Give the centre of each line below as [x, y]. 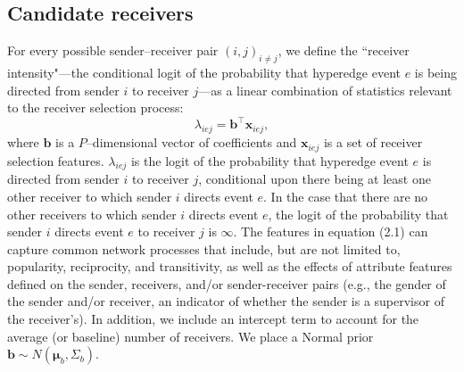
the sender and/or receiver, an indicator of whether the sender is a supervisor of [226, 301]
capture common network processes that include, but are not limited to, [204, 248]
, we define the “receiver [344, 50]
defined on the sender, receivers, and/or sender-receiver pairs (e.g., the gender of [227, 283]
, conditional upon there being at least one [315, 179]
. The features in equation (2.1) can [331, 231]
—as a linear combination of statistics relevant [325, 90]
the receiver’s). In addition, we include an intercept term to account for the [213, 319]
